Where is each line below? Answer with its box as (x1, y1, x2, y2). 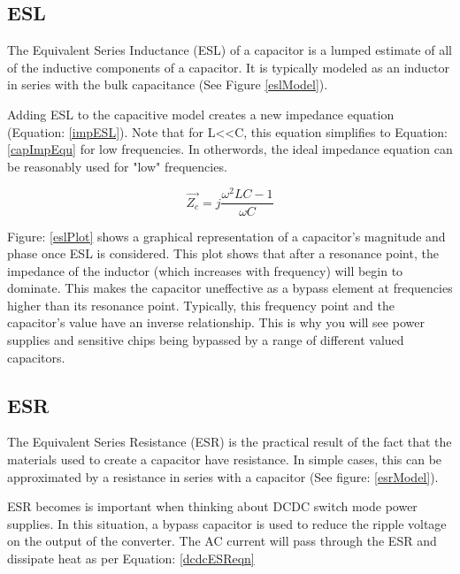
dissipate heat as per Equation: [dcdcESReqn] (7, 549, 255, 568)
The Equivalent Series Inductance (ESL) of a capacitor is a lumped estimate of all (7, 41, 452, 59)
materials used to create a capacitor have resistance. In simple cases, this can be (7, 450, 442, 469)
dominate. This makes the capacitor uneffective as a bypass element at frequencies (7, 279, 453, 297)
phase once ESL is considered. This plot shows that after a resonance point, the (7, 244, 439, 263)
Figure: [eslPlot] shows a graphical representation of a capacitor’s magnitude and (7, 226, 446, 245)
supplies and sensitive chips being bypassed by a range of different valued (7, 331, 404, 349)
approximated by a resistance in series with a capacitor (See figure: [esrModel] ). (7, 467, 439, 486)
